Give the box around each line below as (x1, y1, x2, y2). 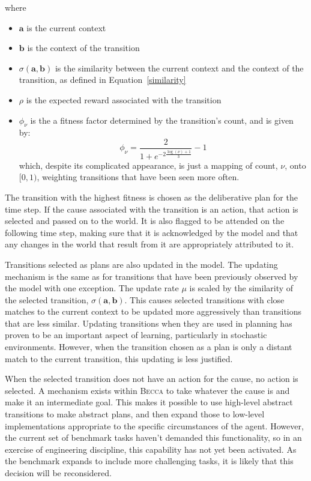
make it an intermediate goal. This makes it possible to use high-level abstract (5, 396, 293, 408)
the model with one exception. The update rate (5, 282, 179, 294)
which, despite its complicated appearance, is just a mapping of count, (19, 159, 278, 171)
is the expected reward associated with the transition (26, 93, 222, 106)
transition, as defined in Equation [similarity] (19, 73, 186, 86)
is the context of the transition (27, 41, 140, 54)
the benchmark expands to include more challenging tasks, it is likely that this (5, 455, 294, 467)
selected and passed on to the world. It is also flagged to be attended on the (5, 214, 285, 227)
